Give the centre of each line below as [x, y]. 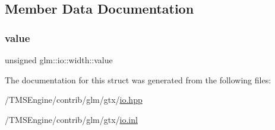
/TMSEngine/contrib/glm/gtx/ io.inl [71, 119]
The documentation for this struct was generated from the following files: [138, 79]
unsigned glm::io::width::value [59, 60]
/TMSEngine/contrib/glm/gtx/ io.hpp [74, 100]
